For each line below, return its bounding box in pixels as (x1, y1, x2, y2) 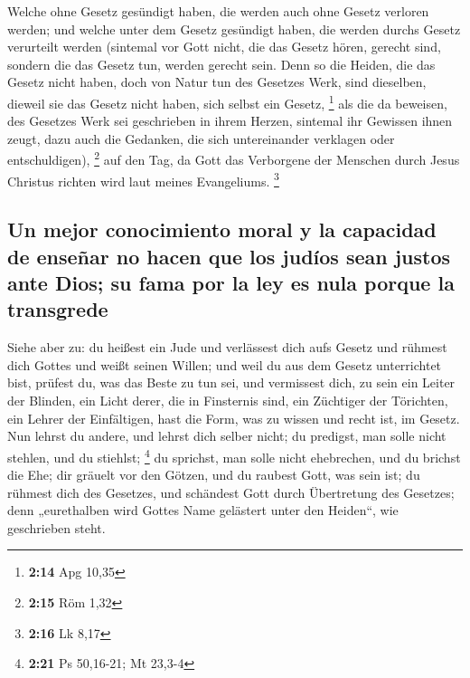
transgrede (7, 295, 108, 323)
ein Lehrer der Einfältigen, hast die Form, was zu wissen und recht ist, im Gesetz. (7, 408, 460, 427)
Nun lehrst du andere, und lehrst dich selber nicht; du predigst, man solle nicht (7, 426, 446, 445)
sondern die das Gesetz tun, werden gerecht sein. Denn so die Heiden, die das (7, 54, 436, 73)
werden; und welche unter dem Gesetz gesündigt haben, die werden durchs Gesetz (7, 19, 461, 38)
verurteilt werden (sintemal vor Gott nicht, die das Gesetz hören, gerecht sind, (7, 37, 441, 56)
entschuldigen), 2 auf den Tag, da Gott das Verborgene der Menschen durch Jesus (7, 148, 460, 169)
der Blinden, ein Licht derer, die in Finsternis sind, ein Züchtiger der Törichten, (7, 391, 448, 410)
